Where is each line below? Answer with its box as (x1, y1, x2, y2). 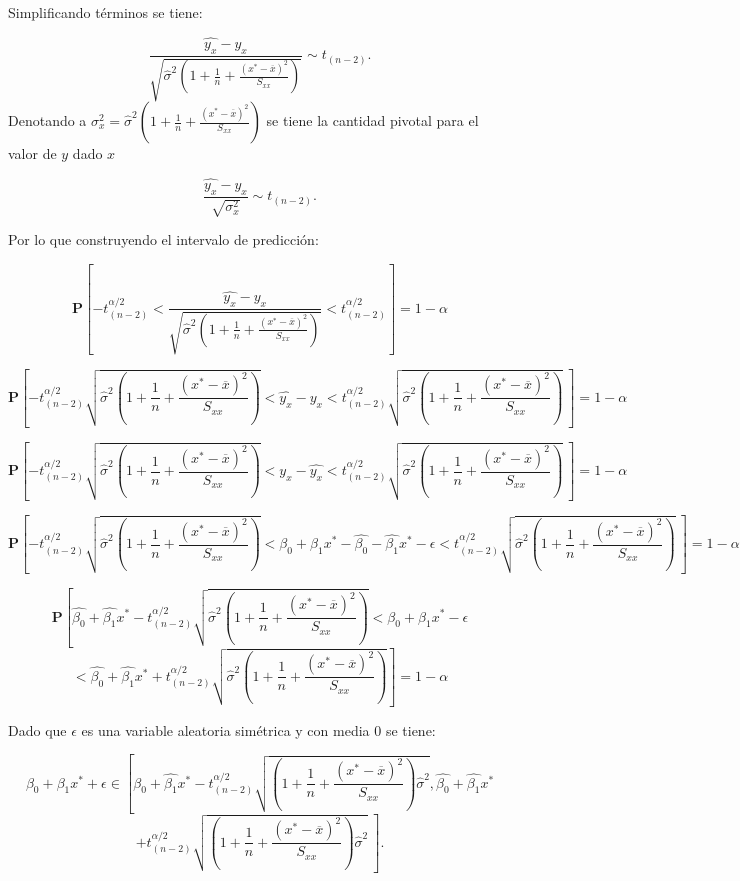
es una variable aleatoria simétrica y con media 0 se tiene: (81, 719, 436, 740)
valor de (8, 143, 57, 164)
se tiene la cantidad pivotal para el (266, 110, 479, 131)
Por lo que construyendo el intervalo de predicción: (8, 229, 319, 250)
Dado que (8, 719, 67, 740)
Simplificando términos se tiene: (8, 2, 203, 22)
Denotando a (8, 110, 87, 131)
